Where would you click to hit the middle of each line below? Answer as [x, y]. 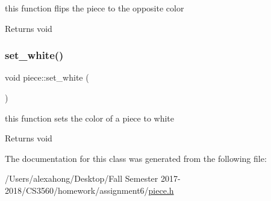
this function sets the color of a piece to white [90, 118]
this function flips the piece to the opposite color [95, 8]
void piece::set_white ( [47, 77]
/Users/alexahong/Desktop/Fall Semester [82, 178]
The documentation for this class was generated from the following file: [136, 158]
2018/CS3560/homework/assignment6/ [77, 190]
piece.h [161, 190]
